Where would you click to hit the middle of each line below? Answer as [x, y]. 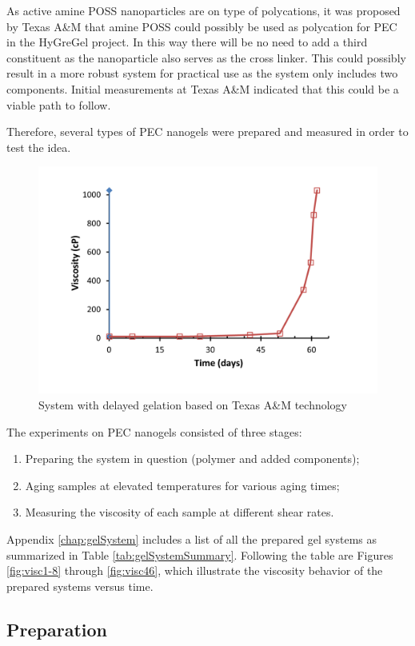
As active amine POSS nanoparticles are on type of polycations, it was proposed [204, 10]
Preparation [57, 629]
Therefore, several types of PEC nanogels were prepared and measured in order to [207, 132]
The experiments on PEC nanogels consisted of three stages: [154, 431]
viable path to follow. [59, 104]
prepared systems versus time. [80, 586]
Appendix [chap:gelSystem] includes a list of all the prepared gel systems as [192, 538]
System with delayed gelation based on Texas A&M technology [193, 404]
